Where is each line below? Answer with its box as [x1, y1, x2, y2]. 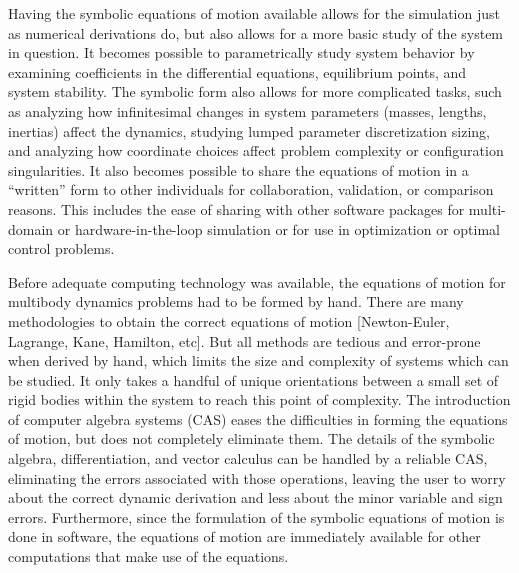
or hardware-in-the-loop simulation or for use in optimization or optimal [57, 218, 500, 239]
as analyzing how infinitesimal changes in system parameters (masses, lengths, [8, 100, 487, 121]
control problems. [8, 238, 115, 259]
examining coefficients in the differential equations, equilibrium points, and [8, 61, 467, 82]
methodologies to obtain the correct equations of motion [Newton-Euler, [8, 310, 450, 331]
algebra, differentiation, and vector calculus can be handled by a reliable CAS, [8, 448, 488, 469]
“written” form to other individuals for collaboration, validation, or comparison [8, 179, 494, 200]
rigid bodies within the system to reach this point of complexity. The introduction [8, 389, 511, 410]
